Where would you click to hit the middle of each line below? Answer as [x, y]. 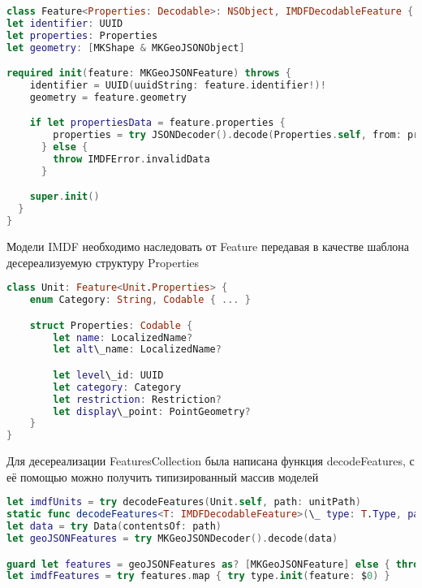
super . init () [65, 197]
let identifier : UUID [65, 23]
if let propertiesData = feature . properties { [157, 123]
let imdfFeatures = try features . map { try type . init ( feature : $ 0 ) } [198, 576]
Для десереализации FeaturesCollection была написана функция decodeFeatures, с [211, 461]
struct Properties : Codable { [111, 325]
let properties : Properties [82, 35]
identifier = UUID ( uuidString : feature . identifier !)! [178, 86]
